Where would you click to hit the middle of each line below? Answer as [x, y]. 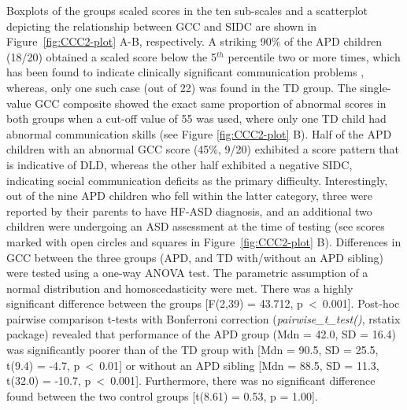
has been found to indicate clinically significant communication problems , [185, 72]
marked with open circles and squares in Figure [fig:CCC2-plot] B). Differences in [204, 241]
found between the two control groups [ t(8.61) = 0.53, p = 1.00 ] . [162, 395]
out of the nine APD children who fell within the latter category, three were [189, 196]
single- [376, 87]
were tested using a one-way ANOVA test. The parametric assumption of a [187, 273]
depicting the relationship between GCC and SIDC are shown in [162, 26]
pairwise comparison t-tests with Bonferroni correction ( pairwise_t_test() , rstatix [203, 318]
